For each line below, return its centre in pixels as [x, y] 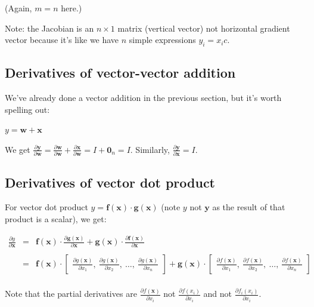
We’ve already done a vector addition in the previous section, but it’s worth [143, 98]
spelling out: [27, 109]
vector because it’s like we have [62, 40]
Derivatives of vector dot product [110, 182]
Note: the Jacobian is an [49, 28]
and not [218, 294]
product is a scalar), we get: [56, 219]
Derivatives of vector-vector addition [120, 73]
